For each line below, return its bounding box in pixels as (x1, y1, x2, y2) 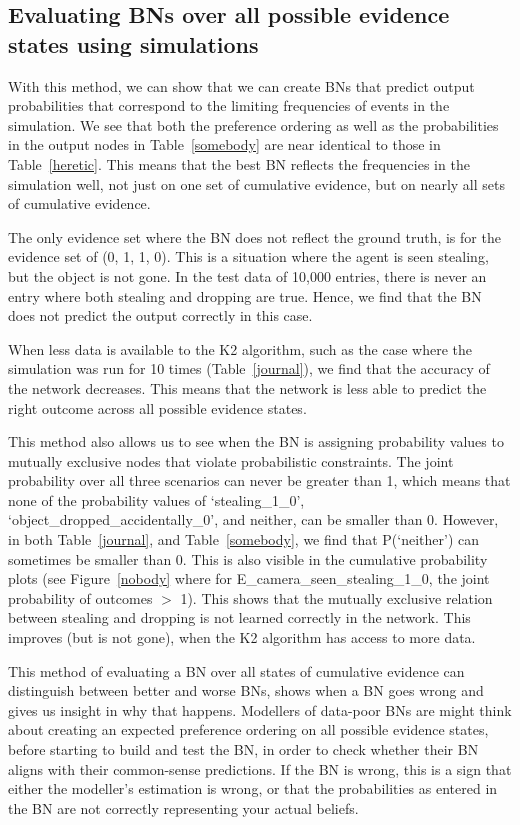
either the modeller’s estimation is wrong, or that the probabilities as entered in (8, 778, 498, 799)
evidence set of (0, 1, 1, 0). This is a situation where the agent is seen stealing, (8, 246, 489, 267)
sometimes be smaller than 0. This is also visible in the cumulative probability (8, 548, 488, 569)
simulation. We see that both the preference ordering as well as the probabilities (8, 114, 499, 135)
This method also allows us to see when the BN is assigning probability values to (8, 431, 504, 452)
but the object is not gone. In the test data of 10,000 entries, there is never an (8, 265, 487, 286)
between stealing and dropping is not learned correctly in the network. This (8, 607, 471, 628)
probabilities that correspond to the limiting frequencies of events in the (8, 95, 450, 116)
